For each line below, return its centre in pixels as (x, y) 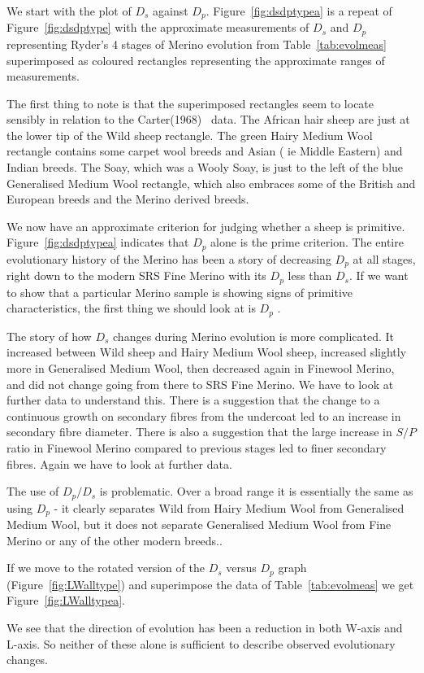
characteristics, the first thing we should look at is (131, 308)
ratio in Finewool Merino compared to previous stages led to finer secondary (197, 448)
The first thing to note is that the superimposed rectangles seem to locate (190, 103)
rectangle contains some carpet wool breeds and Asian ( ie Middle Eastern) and (205, 151)
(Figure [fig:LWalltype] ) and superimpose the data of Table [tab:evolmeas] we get (210, 584)
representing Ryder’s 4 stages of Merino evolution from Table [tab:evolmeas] (197, 44)
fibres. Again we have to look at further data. (119, 463)
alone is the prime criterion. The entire (307, 242)
